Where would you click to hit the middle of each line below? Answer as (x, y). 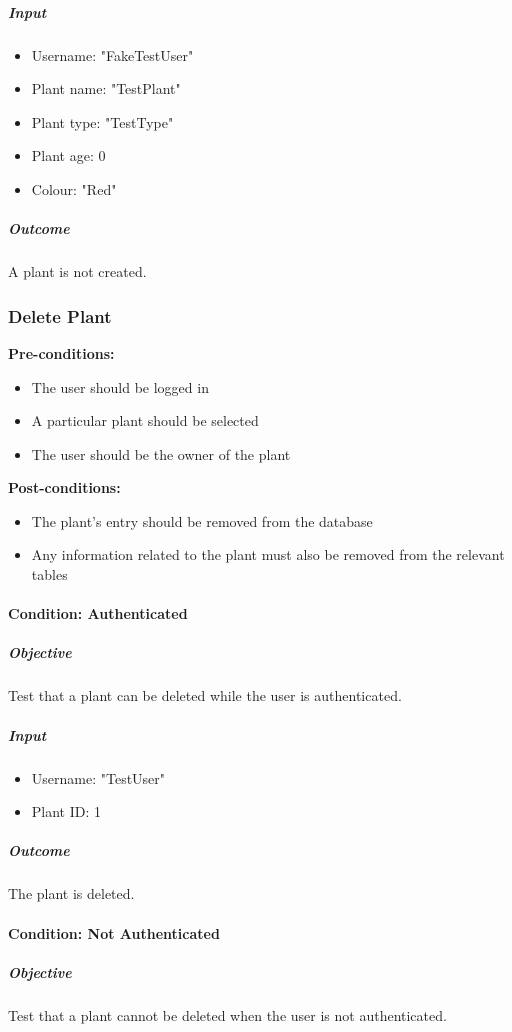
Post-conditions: (64, 487)
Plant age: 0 (68, 155)
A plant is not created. (77, 271)
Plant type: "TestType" (102, 121)
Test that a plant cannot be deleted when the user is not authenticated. (227, 1014)
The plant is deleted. (71, 893)
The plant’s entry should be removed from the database (202, 520)
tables (49, 574)
